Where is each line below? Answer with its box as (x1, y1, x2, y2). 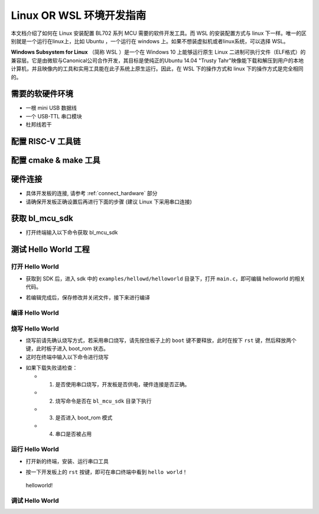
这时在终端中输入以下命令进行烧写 (25, 353, 109, 360)
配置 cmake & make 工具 (11, 156, 100, 166)
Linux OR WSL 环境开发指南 (11, 9, 147, 22)
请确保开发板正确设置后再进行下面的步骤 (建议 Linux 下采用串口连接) (25, 198, 192, 205)
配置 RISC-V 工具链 (11, 137, 81, 146)
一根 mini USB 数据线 (25, 104, 77, 112)
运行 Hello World (11, 445, 59, 454)
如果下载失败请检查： (25, 364, 78, 371)
